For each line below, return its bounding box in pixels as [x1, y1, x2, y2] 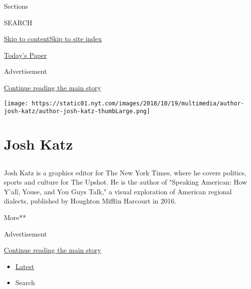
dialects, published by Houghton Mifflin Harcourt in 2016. [4, 196, 177, 206]
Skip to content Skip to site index [4, 34, 102, 44]
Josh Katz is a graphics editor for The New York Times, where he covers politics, [4, 167, 247, 177]
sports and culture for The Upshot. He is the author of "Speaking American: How [4, 177, 247, 187]
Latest [15, 261, 35, 271]
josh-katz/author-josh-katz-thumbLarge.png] [4, 108, 150, 115]
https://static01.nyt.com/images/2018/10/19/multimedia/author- [32, 100, 244, 107]
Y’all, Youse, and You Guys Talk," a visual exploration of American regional [4, 186, 232, 196]
